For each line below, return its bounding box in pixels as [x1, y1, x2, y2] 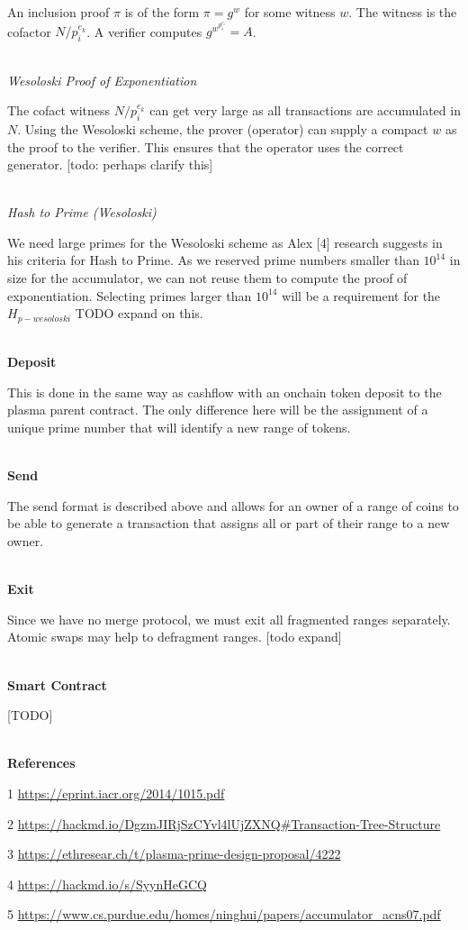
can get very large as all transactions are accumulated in [149, 101, 461, 120]
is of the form [124, 3, 200, 21]
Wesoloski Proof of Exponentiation [7, 70, 197, 89]
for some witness [244, 3, 336, 21]
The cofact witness [7, 101, 111, 120]
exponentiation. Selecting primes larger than [7, 286, 252, 305]
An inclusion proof [7, 3, 110, 21]
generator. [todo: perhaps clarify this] [7, 155, 213, 174]
